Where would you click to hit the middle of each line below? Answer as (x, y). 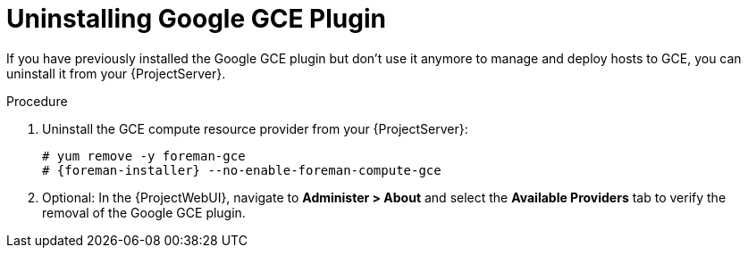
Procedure (37, 101)
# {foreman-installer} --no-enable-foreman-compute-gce (242, 170)
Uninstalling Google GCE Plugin (196, 19)
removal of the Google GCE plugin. (144, 212)
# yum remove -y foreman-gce (144, 156)
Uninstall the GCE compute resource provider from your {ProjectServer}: (255, 128)
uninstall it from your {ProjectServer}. (116, 73)
